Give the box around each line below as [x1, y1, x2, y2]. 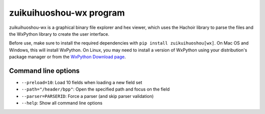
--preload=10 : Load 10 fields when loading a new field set [21, 80, 142, 86]
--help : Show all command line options [21, 100, 103, 106]
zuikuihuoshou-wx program [9, 7, 125, 18]
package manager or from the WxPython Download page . [9, 54, 126, 60]
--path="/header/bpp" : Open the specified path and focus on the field [21, 86, 170, 92]
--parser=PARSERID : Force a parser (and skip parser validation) [21, 93, 154, 99]
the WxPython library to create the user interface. [9, 31, 109, 37]
